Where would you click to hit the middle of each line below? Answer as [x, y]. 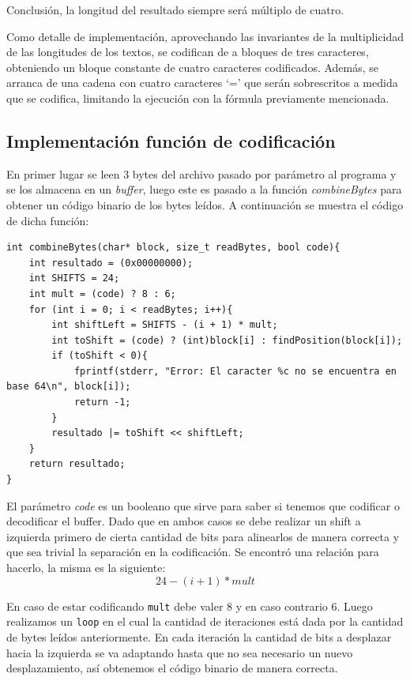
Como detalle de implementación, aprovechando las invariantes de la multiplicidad [205, 36]
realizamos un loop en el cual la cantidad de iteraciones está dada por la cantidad [205, 621]
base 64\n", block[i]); [69, 387]
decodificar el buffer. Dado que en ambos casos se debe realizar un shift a [184, 521]
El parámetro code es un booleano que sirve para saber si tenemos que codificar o [203, 505]
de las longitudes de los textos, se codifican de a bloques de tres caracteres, [188, 52]
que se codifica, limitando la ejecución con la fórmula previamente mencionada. [198, 98]
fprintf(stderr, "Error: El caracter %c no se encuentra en [235, 371]
